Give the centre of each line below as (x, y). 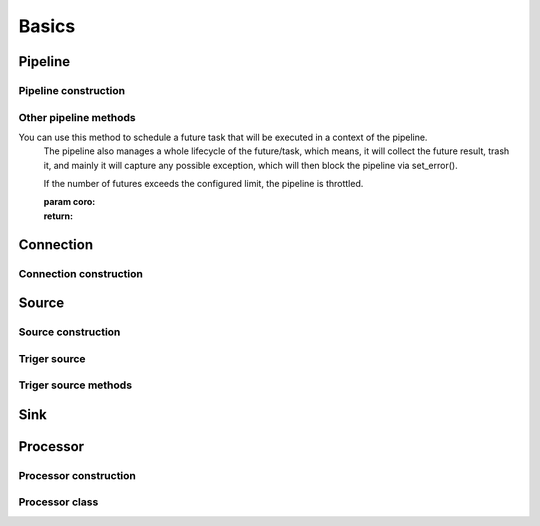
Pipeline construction (71, 90)
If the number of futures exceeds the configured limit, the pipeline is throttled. (203, 184)
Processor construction (77, 475)
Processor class (58, 502)
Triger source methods (75, 385)
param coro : (69, 202)
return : (58, 216)
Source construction (69, 332)
